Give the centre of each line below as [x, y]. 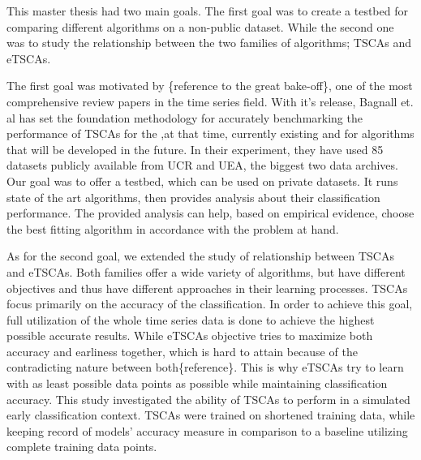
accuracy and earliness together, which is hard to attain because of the [182, 351]
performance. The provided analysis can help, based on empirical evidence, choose [210, 213]
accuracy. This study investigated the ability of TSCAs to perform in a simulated [208, 399]
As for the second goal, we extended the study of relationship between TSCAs [200, 256]
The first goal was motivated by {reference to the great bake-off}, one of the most [210, 86]
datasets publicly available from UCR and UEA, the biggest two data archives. [202, 165]
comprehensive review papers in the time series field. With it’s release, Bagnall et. [210, 101]
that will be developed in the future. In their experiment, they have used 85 [195, 149]
